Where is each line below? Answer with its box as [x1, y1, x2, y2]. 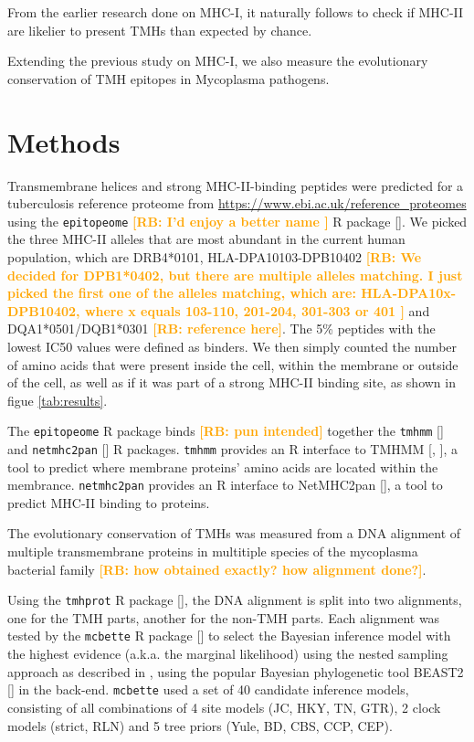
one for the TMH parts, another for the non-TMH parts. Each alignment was [7, 608, 440, 627]
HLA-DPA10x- [361, 283, 457, 302]
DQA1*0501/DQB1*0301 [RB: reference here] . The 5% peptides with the [7, 319, 436, 338]
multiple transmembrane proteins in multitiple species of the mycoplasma [7, 542, 418, 561]
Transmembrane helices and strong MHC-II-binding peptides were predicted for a [7, 175, 464, 195]
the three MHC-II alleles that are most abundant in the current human [7, 229, 406, 249]
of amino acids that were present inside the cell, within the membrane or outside [7, 355, 458, 374]
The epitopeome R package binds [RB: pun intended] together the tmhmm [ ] [7, 421, 444, 440]
